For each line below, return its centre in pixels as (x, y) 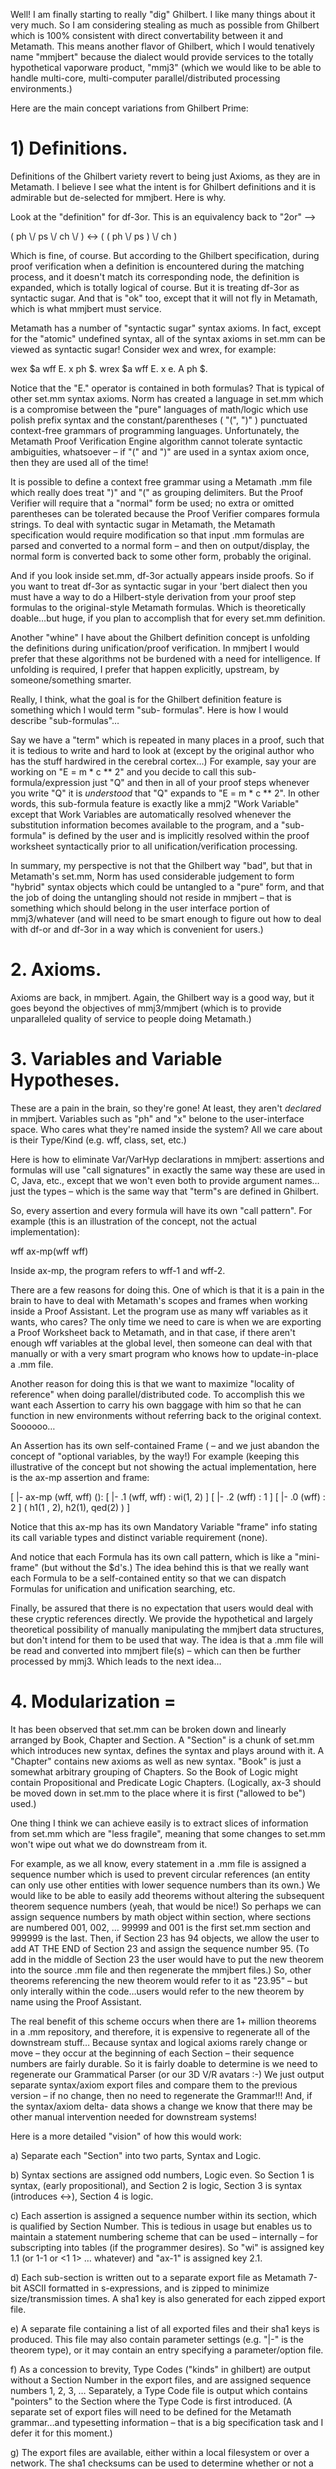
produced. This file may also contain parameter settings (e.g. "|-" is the (157, 2339)
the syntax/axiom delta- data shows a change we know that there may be (161, 2106)
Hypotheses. (65, 1080)
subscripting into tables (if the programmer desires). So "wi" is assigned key (167, 2247)
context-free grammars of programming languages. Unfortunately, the (155, 430)
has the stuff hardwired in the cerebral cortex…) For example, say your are (163, 761)
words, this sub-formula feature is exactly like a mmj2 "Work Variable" (155, 803)
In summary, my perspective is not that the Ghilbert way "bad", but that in (161, 865)
